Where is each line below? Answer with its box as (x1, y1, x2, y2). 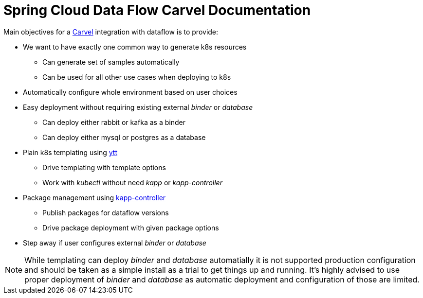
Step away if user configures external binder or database (23, 238, 206, 247)
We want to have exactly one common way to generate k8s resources (23, 42, 247, 51)
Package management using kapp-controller (23, 193, 166, 202)
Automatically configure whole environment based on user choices (23, 88, 238, 96)
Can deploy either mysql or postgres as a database (42, 133, 206, 141)
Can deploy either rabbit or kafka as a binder (42, 118, 185, 126)
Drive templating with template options (42, 163, 166, 172)
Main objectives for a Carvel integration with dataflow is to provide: (3, 27, 219, 36)
